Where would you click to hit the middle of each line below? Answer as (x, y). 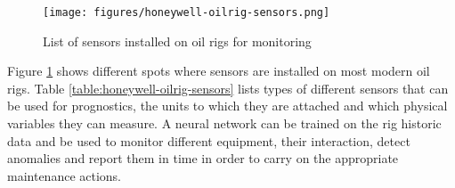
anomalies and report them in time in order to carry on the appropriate (203, 158)
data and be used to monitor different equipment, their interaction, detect (209, 140)
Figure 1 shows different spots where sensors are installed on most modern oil (219, 71)
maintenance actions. (65, 175)
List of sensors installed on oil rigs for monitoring (177, 41)
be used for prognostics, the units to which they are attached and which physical (227, 106)
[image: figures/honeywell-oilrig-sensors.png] (187, 12)
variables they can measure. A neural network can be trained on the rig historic (224, 123)
